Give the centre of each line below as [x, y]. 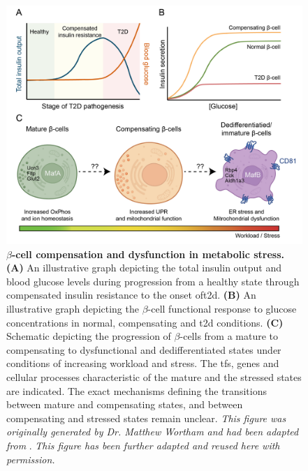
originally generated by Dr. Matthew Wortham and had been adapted [153, 432]
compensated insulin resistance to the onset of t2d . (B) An [131, 295]
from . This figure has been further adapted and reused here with [143, 445]
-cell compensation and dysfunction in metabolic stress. [148, 254]
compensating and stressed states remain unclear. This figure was [146, 418]
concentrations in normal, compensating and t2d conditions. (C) [145, 322]
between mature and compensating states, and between [125, 404]
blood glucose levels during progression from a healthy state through [153, 281]
